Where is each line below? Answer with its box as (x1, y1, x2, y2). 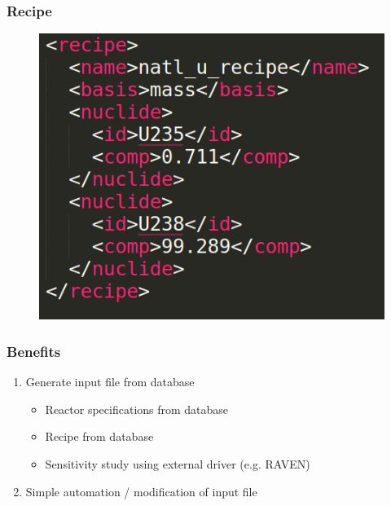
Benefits (7, 341, 61, 361)
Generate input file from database (25, 373, 195, 390)
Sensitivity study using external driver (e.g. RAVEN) (45, 455, 310, 473)
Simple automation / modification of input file (25, 482, 257, 499)
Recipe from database (45, 428, 154, 445)
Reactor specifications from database (45, 400, 229, 417)
